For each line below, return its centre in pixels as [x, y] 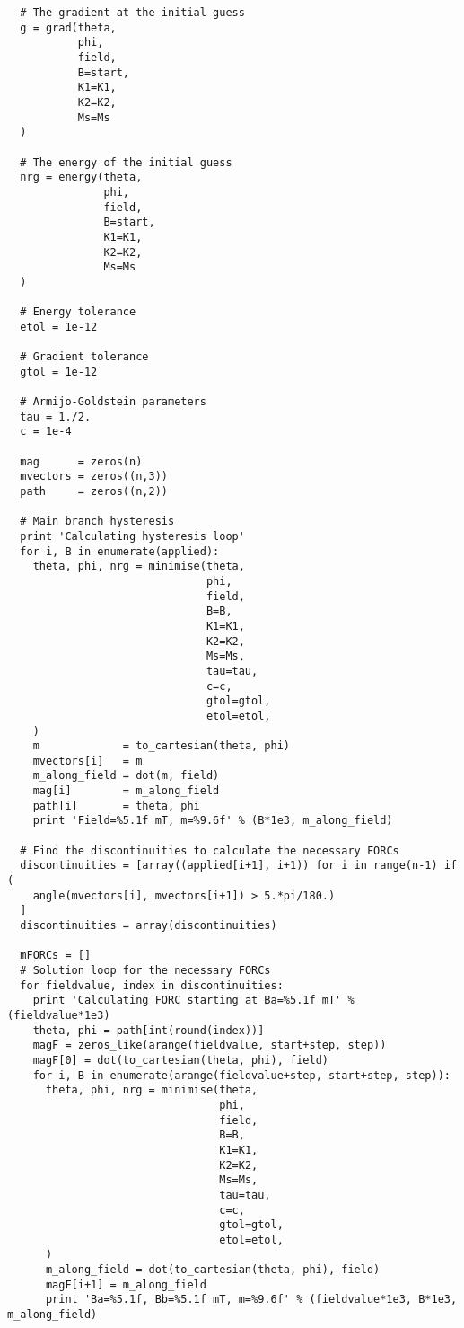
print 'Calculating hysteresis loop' [132, 536]
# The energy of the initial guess [126, 162]
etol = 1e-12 [59, 327]
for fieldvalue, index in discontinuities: [152, 985]
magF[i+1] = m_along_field [126, 1284]
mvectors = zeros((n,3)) [94, 477]
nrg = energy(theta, [81, 177]
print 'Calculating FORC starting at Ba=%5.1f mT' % [193, 1000]
